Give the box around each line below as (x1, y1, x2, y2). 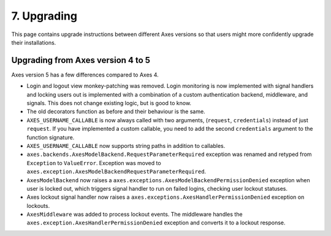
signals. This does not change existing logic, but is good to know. (26, 100, 192, 107)
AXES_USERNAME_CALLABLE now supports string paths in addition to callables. (26, 142, 226, 149)
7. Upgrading (11, 9, 78, 23)
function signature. (26, 133, 75, 141)
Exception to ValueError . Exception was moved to (26, 159, 162, 166)
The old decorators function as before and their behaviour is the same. (26, 108, 205, 116)
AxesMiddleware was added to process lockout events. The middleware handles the (26, 211, 243, 218)
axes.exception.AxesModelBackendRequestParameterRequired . (26, 168, 207, 175)
